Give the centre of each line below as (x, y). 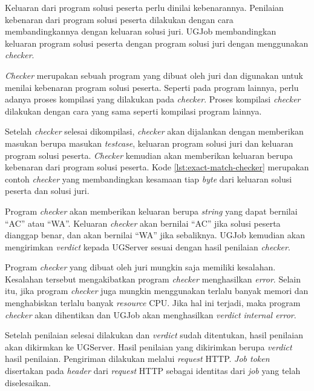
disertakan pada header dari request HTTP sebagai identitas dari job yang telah (153, 371)
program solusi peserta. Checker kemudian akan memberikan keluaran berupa (149, 155)
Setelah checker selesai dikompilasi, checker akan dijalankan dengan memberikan (154, 131)
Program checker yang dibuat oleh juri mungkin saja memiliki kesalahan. (140, 267)
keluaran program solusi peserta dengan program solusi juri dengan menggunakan (157, 43)
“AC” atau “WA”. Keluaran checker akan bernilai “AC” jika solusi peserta (143, 223)
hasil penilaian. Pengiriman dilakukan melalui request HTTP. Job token (137, 359)
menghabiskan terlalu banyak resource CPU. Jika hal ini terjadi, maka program (153, 303)
